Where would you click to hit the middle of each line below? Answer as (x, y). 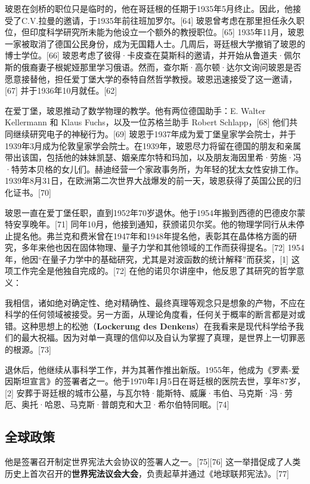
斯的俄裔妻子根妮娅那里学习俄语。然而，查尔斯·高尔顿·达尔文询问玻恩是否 (153, 67)
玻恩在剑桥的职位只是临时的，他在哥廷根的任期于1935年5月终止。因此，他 (149, 8)
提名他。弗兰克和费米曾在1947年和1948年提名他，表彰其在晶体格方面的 (151, 235)
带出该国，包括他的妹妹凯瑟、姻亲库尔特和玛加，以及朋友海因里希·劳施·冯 (153, 157)
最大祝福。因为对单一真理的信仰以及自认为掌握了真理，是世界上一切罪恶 (163, 337)
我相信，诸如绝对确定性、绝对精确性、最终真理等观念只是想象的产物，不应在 (155, 302)
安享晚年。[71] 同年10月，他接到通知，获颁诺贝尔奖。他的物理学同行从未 (154, 224)
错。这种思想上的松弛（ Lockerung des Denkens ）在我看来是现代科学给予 (150, 326)
